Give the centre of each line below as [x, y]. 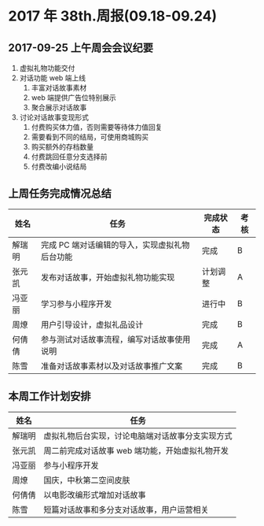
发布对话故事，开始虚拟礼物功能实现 [108, 277]
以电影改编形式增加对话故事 [95, 495]
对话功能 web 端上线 [53, 78]
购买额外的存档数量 [62, 147]
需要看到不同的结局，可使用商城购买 [90, 137]
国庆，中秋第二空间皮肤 [87, 480]
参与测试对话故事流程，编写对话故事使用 [115, 339]
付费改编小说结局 [59, 167]
